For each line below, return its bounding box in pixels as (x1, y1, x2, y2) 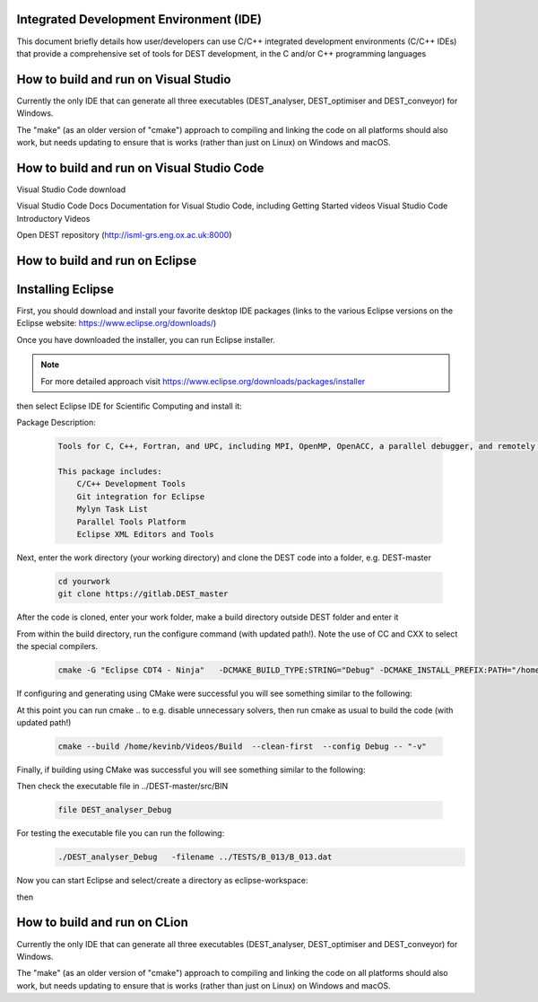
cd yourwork (57, 576, 111, 587)
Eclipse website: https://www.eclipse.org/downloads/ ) (16, 318, 217, 329)
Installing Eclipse (16, 281, 115, 296)
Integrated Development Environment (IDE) (16, 12, 262, 27)
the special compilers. (16, 641, 99, 652)
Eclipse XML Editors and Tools (76, 530, 214, 540)
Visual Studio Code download (16, 184, 126, 195)
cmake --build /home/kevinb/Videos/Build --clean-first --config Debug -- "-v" (57, 741, 428, 751)
